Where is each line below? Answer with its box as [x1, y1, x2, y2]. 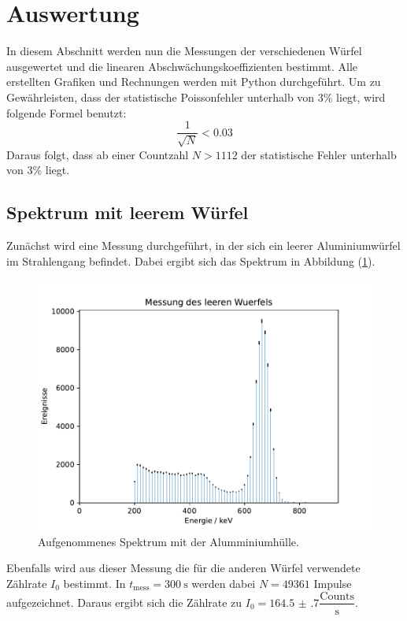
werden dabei [191, 575, 256, 591]
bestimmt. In [63, 575, 126, 591]
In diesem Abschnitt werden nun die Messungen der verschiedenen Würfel [6, 43, 362, 59]
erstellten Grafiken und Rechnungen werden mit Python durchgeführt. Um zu [6, 73, 381, 90]
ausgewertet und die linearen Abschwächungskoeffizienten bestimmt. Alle [6, 58, 358, 74]
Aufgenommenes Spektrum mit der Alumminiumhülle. [38, 533, 299, 549]
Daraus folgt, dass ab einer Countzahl [6, 146, 189, 162]
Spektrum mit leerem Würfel [6, 200, 249, 225]
